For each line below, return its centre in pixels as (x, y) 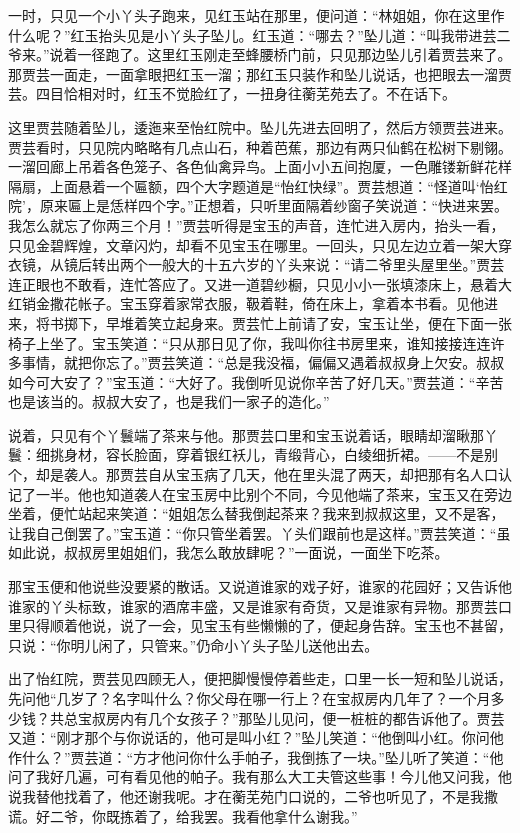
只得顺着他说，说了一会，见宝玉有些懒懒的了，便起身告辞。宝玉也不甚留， (266, 625)
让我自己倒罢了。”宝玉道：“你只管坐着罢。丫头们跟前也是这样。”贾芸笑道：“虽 (259, 532)
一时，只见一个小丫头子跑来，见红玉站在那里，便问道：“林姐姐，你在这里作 (256, 15)
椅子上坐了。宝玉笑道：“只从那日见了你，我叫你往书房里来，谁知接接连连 (249, 342)
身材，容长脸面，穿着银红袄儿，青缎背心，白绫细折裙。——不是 (273, 454)
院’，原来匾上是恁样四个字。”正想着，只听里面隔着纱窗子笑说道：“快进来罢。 (258, 205)
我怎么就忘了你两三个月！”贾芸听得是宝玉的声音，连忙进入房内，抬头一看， (256, 224)
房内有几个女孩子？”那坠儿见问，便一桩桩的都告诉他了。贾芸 (305, 717)
